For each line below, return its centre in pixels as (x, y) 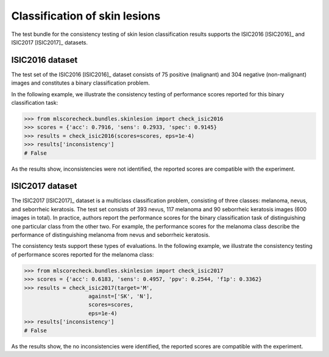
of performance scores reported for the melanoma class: (83, 254)
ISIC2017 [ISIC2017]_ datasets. (50, 42)
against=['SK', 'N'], (121, 296)
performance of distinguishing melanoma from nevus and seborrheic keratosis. (111, 235)
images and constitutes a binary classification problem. (81, 83)
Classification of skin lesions (86, 16)
